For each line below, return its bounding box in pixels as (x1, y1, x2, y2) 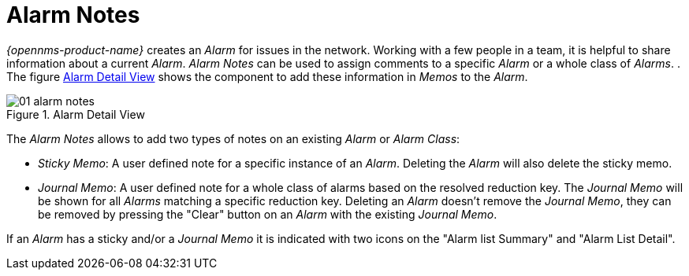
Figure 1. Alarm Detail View (6, 107, 145, 121)
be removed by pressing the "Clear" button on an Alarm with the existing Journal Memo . (38, 207, 497, 221)
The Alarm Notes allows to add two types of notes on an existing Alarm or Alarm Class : (6, 131, 460, 145)
